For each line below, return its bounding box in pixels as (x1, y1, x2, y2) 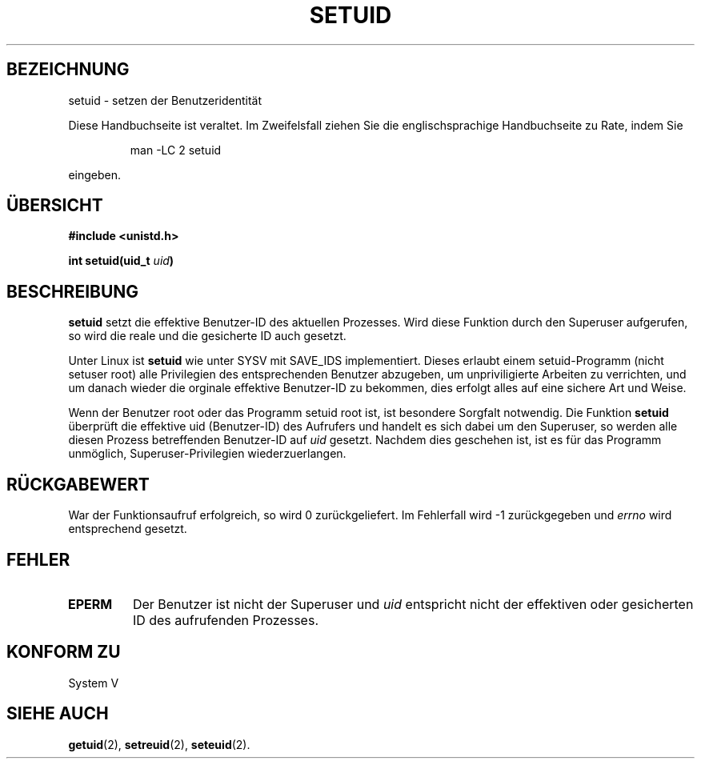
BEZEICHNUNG (6, 59, 130, 80)
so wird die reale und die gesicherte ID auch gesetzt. (68, 329, 346, 343)
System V (68, 675, 119, 690)
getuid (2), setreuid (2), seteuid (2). (68, 737, 250, 751)
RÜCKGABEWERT (6, 474, 150, 495)
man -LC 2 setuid (130, 142, 222, 157)
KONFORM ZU (6, 642, 121, 663)
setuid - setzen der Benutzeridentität (68, 93, 262, 107)
